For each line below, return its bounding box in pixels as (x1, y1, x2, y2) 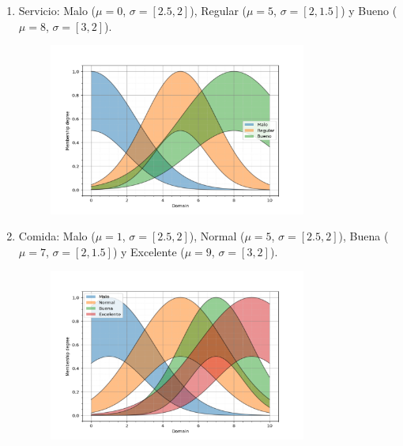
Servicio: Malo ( (18, 2, 96, 18)
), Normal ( (189, 228, 245, 244)
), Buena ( (338, 228, 389, 244)
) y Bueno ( (341, 2, 397, 18)
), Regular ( (190, 2, 247, 18)
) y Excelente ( (112, 243, 185, 259)
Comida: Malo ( (18, 228, 96, 244)
